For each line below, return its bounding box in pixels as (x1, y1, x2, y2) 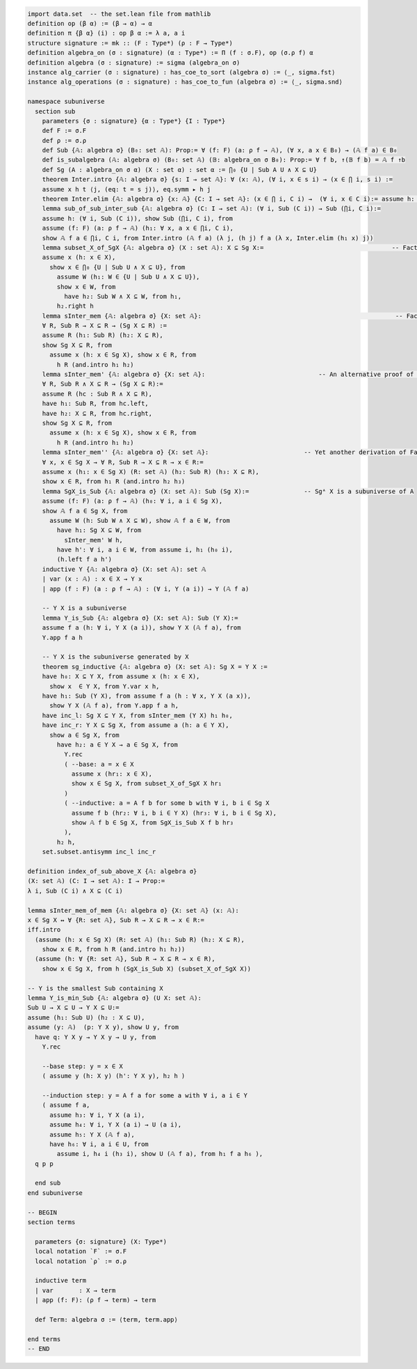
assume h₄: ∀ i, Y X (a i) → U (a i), (49, 1121, 182, 1129)
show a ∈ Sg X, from (49, 731, 120, 739)
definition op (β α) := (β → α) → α (27, 19, 153, 27)
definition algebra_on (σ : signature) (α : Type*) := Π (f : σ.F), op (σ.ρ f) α (27, 49, 314, 57)
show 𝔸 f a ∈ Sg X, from (42, 507, 128, 515)
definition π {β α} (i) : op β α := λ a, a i (27, 29, 186, 38)
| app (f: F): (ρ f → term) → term (35, 1296, 156, 1304)
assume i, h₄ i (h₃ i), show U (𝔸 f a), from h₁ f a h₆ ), (56, 1150, 263, 1158)
